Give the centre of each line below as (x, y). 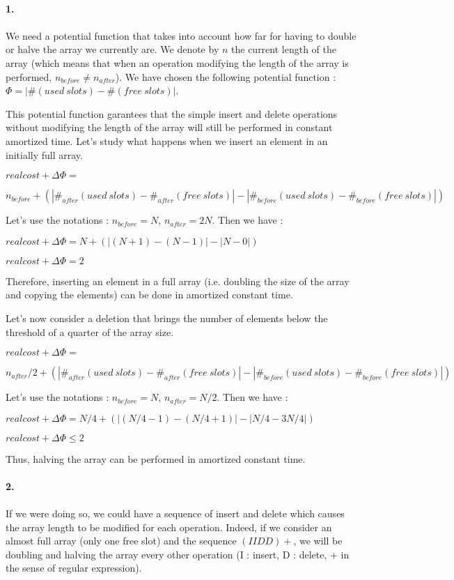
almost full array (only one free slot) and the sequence (121, 541)
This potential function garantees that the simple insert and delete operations (172, 113)
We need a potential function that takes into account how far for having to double (181, 35)
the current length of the (284, 49)
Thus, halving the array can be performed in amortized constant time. (156, 458)
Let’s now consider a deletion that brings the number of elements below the (167, 318)
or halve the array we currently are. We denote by (112, 49)
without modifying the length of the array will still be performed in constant (169, 127)
